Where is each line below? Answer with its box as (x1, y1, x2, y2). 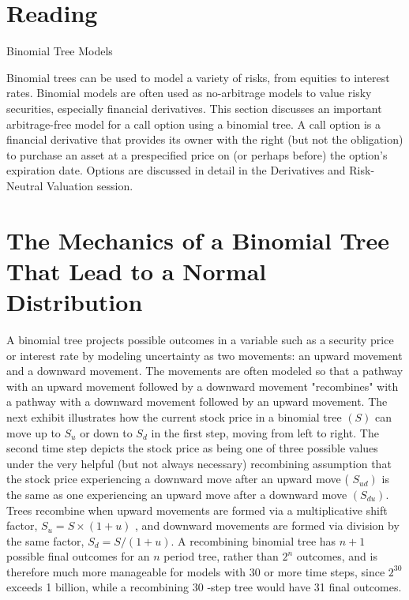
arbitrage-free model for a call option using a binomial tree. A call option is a (6, 115, 381, 132)
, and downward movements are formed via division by (135, 517, 400, 534)
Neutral (6, 177, 43, 193)
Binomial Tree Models (6, 43, 113, 59)
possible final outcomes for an (6, 548, 150, 564)
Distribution (6, 286, 143, 318)
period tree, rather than (163, 548, 279, 564)
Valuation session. (46, 177, 133, 193)
